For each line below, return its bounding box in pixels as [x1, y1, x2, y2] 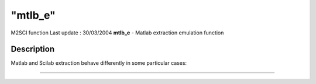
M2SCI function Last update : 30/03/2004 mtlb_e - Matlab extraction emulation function [11, 29, 224, 36]
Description [11, 44, 55, 54]
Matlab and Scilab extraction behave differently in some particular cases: [11, 60, 187, 66]
